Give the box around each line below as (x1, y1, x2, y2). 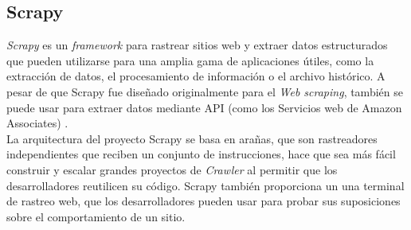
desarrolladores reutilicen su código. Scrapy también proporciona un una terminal (6, 177, 405, 193)
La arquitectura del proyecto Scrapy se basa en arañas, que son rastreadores (6, 130, 378, 146)
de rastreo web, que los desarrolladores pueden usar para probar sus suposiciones (6, 193, 401, 209)
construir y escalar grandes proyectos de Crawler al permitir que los (6, 161, 338, 177)
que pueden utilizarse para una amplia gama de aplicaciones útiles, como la (6, 52, 374, 68)
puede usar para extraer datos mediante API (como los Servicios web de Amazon (6, 99, 402, 115)
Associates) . (6, 115, 68, 131)
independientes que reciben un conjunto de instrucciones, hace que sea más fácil (6, 146, 396, 162)
